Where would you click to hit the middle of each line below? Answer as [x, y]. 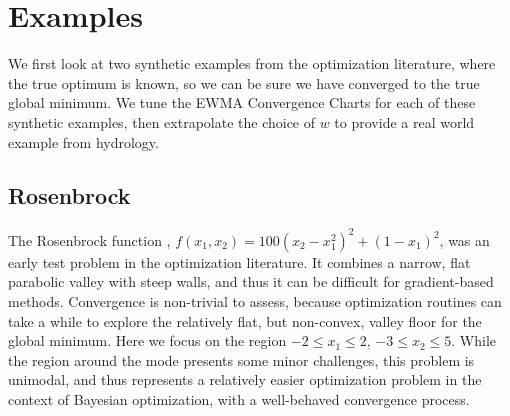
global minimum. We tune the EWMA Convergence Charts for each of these [242, 102]
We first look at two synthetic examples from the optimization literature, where [252, 63]
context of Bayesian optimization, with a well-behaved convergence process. [239, 398]
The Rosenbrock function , [89, 239]
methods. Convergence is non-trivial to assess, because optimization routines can [255, 300]
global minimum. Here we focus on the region [147, 340]
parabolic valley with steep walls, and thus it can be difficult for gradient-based [251, 281]
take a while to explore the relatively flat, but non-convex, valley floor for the [245, 320]
